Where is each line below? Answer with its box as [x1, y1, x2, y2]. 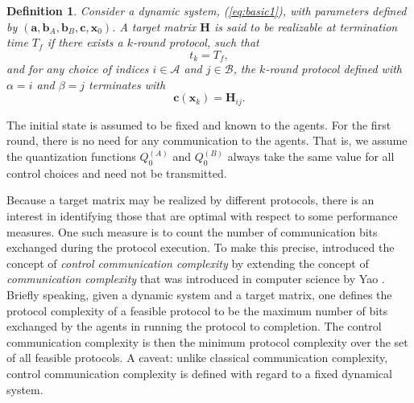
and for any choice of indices [6, 60, 149, 77]
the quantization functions [6, 148, 136, 165]
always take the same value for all [227, 148, 395, 165]
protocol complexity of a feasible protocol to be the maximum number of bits [6, 302, 388, 319]
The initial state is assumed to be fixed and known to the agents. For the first [6, 116, 391, 133]
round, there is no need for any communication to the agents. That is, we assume [6, 132, 408, 149]
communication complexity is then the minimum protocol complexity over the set [6, 333, 408, 350]
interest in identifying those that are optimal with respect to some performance [6, 208, 398, 224]
